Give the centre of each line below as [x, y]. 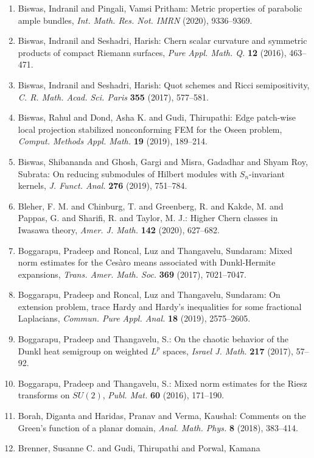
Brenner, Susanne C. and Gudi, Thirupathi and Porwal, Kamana [139, 448]
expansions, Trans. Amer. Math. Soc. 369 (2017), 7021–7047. [132, 274]
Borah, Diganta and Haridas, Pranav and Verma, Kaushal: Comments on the [162, 416]
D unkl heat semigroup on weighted [83, 351]
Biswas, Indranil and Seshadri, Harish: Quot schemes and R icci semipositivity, [164, 84]
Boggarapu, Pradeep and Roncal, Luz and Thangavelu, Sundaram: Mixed [155, 250]
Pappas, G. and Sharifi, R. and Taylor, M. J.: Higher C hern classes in [148, 218]
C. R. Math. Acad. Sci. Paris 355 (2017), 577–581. [113, 97]
